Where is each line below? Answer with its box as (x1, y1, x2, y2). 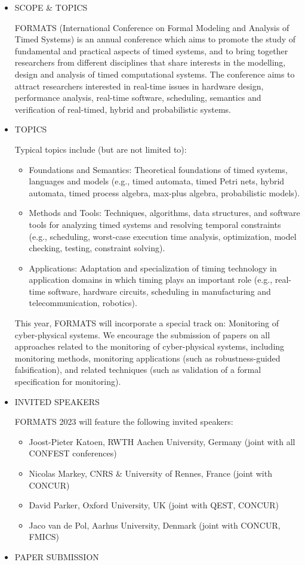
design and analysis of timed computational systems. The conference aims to (14, 67, 295, 80)
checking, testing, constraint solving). (29, 242, 165, 254)
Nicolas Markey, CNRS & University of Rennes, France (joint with (29, 467, 272, 479)
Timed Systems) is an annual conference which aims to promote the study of (14, 33, 295, 45)
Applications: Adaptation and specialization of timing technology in (29, 261, 277, 274)
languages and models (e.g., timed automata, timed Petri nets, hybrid (29, 175, 285, 187)
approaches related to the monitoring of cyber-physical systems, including (14, 340, 285, 353)
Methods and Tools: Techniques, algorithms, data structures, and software (29, 206, 300, 219)
